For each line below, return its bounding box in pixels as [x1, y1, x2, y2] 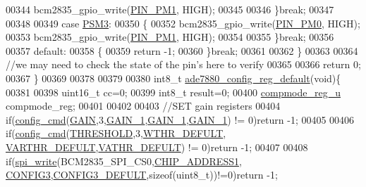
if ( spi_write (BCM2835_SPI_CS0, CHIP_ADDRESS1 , [6, 153, 242, 168]
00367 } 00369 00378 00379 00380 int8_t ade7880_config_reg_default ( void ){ [6, 70, 341, 85]
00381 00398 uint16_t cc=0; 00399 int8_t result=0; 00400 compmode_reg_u [6, 84, 341, 99]
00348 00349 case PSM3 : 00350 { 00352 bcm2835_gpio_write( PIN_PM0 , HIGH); [6, 15, 360, 30]
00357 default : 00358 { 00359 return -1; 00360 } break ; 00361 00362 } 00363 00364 [6, 43, 358, 58]
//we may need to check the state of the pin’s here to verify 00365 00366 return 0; [6, 57, 361, 72]
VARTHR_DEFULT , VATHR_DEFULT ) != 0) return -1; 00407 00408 [6, 139, 308, 154]
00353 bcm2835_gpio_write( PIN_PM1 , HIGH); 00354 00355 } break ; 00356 [6, 30, 334, 44]
